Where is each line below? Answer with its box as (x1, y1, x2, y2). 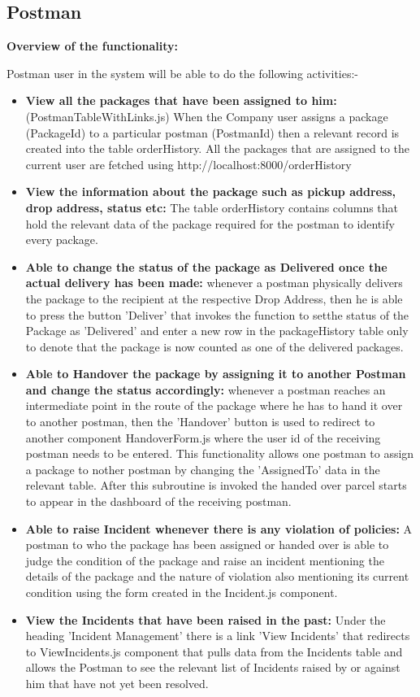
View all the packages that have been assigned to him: (25, 92, 337, 109)
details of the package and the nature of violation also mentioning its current (25, 568, 409, 585)
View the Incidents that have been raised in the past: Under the (25, 611, 386, 628)
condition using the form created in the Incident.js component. (25, 584, 338, 601)
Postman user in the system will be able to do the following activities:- (6, 64, 359, 81)
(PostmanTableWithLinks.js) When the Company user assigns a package (25, 107, 388, 124)
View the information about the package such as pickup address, (25, 183, 396, 200)
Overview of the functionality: (6, 37, 178, 54)
